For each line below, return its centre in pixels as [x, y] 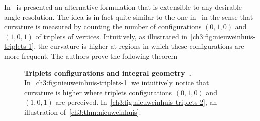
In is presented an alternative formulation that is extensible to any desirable [123, 7]
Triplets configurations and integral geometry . [108, 73]
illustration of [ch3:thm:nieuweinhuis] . [83, 112]
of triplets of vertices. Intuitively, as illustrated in [111, 36]
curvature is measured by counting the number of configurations [103, 26]
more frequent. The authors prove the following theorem [91, 55]
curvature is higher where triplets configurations [98, 92]
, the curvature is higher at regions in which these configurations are [139, 46]
